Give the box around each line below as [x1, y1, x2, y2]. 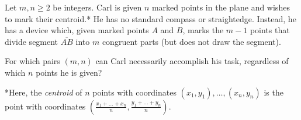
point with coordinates [5, 100, 86, 112]
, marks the [182, 24, 224, 36]
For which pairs [5, 55, 60, 67]
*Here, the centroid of [5, 86, 82, 98]
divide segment [5, 35, 58, 47]
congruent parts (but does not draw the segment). [102, 35, 281, 47]
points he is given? [36, 66, 102, 78]
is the [264, 86, 283, 98]
